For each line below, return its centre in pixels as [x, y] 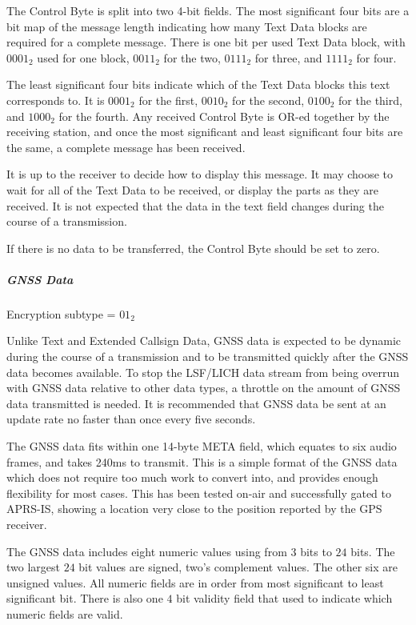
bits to [316, 551]
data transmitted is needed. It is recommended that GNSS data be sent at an [196, 403]
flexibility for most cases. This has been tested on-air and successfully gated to [199, 493]
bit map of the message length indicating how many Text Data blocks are [187, 26]
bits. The [373, 551]
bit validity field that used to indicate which [284, 598]
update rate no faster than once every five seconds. [131, 419]
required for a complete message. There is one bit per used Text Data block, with [206, 42]
